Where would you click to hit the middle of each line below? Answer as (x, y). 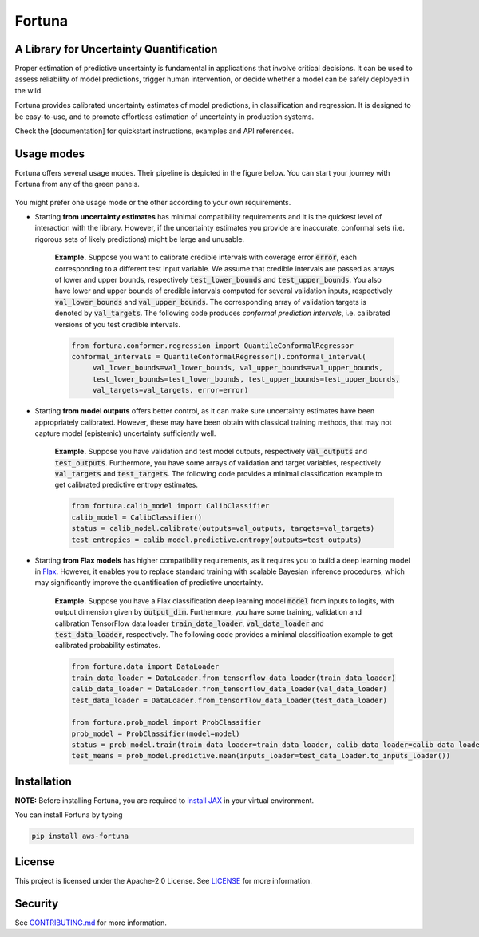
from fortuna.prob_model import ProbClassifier (166, 723)
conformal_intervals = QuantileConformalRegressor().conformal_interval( (219, 356)
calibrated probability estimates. (108, 646)
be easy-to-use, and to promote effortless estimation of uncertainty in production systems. (164, 117)
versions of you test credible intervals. (118, 324)
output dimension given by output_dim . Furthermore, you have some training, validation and (208, 612)
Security (37, 903)
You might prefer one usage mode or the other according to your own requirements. (153, 202)
